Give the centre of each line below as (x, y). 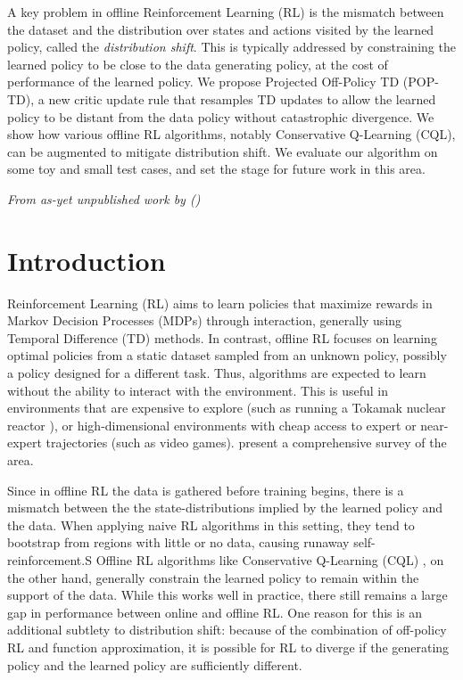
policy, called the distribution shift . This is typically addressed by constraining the (231, 47)
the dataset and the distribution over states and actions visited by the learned (221, 29)
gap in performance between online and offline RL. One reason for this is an (215, 612)
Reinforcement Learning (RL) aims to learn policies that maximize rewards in (220, 303)
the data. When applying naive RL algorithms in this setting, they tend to (211, 524)
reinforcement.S (50, 559)
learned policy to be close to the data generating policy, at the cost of (198, 64)
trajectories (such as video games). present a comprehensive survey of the (246, 442)
